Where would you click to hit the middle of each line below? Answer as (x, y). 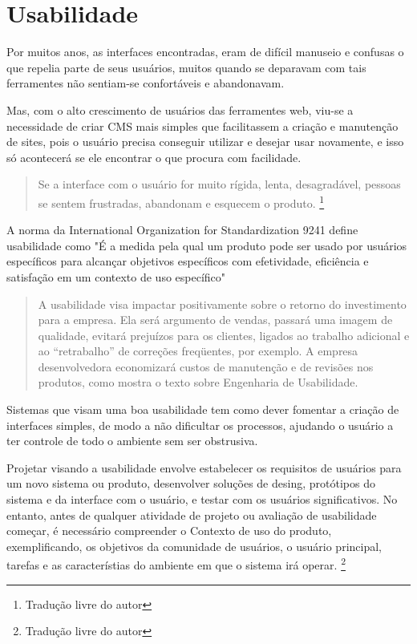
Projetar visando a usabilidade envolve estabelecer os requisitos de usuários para (204, 467)
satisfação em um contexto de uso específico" (116, 276)
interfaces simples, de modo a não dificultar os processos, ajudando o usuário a (200, 425)
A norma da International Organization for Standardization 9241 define (182, 230)
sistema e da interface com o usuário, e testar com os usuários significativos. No (202, 499)
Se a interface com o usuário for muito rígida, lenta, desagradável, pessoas (219, 184)
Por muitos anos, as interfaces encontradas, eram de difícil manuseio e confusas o (205, 52)
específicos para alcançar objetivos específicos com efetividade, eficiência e (188, 261)
